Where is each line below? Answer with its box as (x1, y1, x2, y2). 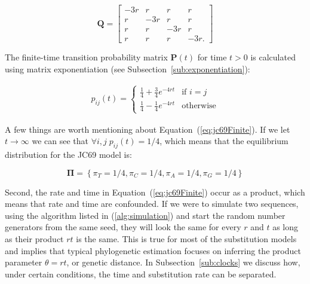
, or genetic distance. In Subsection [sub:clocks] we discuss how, (66, 256, 300, 268)
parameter (5, 256, 42, 268)
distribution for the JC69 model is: (5, 148, 132, 160)
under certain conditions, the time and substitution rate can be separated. (5, 267, 277, 280)
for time (197, 51, 227, 63)
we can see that (32, 135, 89, 147)
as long (272, 221, 299, 233)
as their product (5, 232, 64, 245)
